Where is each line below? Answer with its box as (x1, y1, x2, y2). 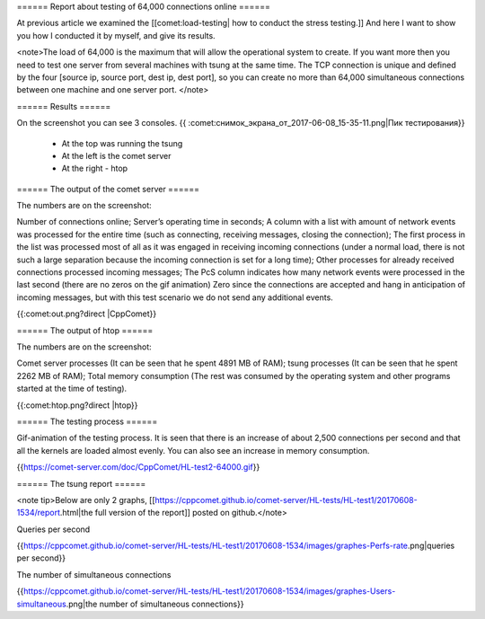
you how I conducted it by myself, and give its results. (16, 30, 216, 40)
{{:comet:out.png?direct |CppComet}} (16, 308, 157, 319)
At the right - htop (61, 163, 128, 174)
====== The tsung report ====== (16, 478, 146, 489)
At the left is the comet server (61, 150, 172, 161)
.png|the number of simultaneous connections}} (66, 598, 244, 609)
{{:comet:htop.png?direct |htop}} (16, 400, 138, 411)
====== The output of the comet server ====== (16, 183, 199, 194)
